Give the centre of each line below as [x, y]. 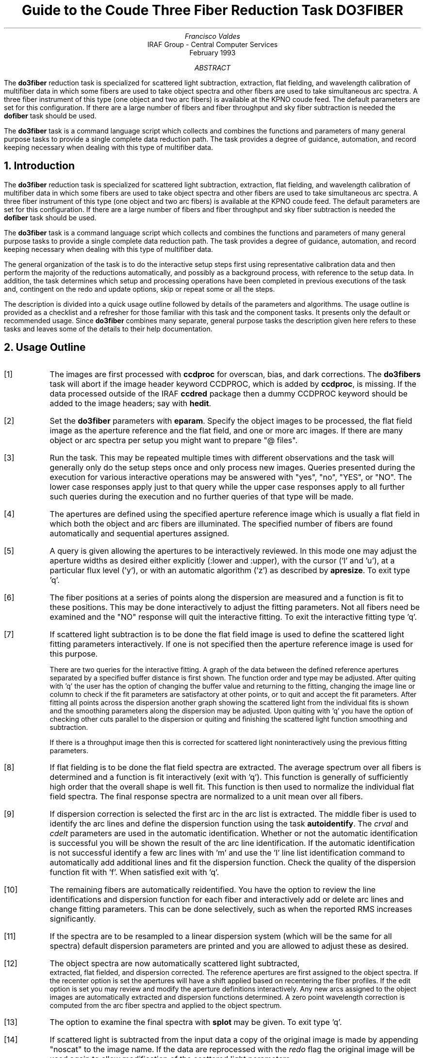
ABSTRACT [212, 67]
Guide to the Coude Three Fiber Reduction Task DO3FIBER [212, 10]
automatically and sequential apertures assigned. [139, 534]
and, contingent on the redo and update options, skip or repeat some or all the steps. [139, 289]
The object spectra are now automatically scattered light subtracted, [175, 964]
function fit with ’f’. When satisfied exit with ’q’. [134, 872]
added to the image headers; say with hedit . [131, 404]
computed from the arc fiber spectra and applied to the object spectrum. [166, 1006]
